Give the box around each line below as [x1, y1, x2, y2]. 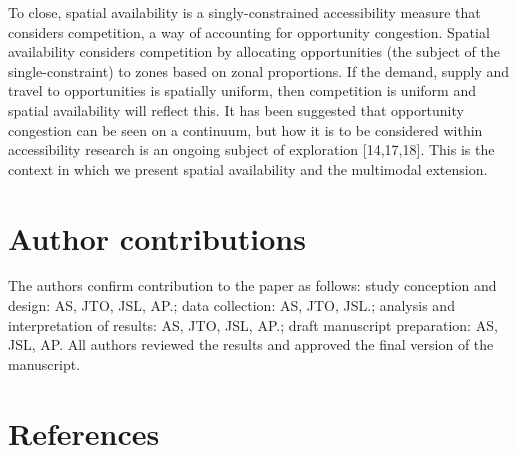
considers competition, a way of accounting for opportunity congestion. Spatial [8, 21, 490, 42]
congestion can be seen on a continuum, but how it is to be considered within [8, 119, 483, 140]
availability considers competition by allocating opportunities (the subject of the [8, 41, 500, 62]
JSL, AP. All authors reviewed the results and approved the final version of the [8, 334, 494, 355]
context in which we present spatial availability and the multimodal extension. [8, 158, 488, 179]
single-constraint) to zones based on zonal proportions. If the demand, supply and [8, 60, 510, 81]
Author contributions [8, 217, 306, 258]
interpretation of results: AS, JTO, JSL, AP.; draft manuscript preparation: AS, [8, 314, 498, 335]
